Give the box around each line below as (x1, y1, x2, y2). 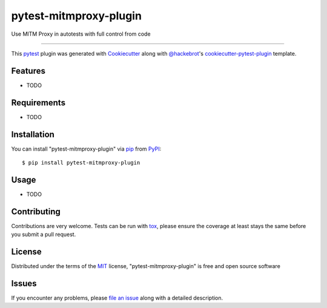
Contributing (11, 206, 61, 217)
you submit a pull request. (11, 231, 76, 238)
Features (11, 65, 45, 76)
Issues (11, 278, 37, 289)
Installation (11, 129, 54, 139)
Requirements (11, 97, 66, 108)
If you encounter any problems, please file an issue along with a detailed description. (11, 294, 223, 302)
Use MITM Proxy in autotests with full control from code (11, 30, 151, 38)
